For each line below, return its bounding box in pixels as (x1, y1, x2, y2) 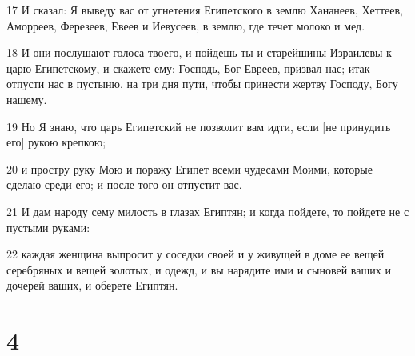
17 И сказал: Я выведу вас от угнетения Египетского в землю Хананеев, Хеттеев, (6, 2, 403, 18)
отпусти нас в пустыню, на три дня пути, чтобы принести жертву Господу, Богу (6, 75, 398, 92)
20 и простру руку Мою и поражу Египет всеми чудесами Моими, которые (6, 160, 373, 177)
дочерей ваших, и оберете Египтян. (6, 277, 178, 294)
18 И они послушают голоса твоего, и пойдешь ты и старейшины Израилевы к (6, 44, 392, 61)
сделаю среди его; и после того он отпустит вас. (6, 176, 242, 193)
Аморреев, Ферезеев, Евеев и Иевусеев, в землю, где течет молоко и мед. (6, 17, 365, 34)
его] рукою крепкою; (6, 134, 106, 150)
